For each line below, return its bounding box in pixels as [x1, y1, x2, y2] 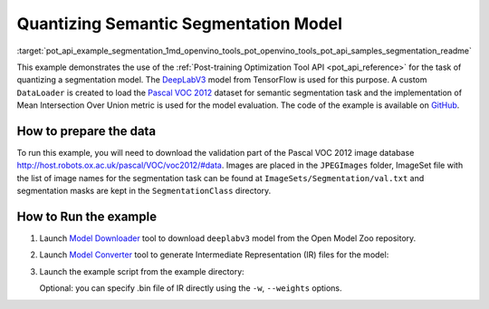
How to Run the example [16, 209, 158, 224]
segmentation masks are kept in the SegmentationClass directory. [16, 186, 272, 197]
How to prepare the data [16, 123, 157, 139]
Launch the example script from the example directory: [39, 266, 244, 276]
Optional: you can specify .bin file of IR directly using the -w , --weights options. [39, 283, 343, 294]
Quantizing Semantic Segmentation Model [16, 14, 343, 34]
